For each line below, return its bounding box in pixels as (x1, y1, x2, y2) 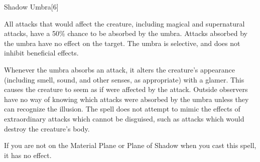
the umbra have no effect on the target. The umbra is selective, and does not (4, 37, 240, 48)
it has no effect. (4, 149, 52, 160)
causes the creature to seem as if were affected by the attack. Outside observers (4, 84, 248, 94)
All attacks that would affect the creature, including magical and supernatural (4, 18, 245, 28)
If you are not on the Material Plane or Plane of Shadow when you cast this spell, (4, 140, 256, 150)
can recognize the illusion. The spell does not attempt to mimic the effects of (4, 103, 240, 114)
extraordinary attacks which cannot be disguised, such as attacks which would (4, 113, 244, 123)
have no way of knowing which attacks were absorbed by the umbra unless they (4, 93, 249, 104)
